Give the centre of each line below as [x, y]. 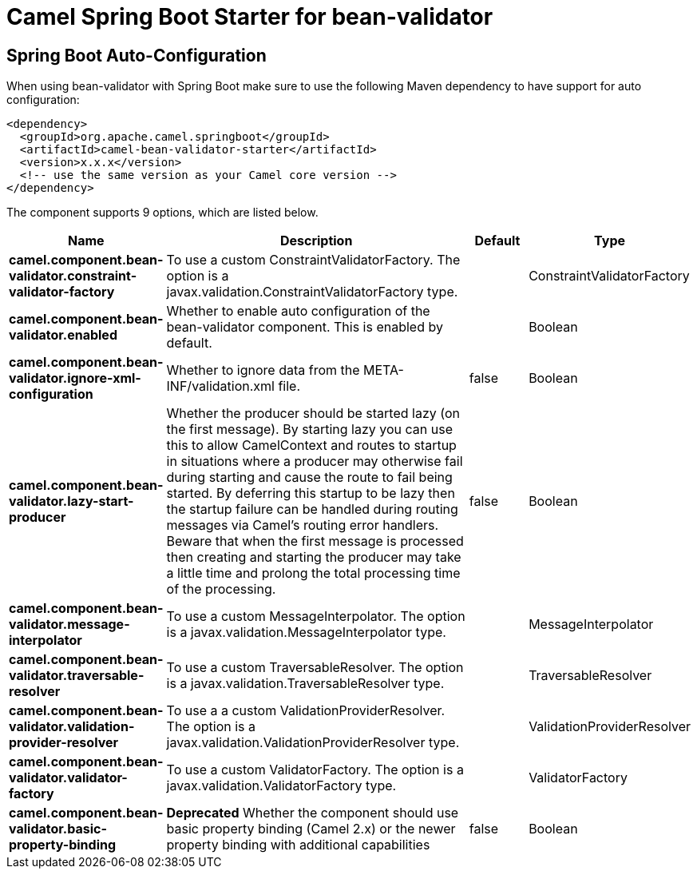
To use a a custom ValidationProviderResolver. [306, 711]
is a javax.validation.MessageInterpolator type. [306, 632]
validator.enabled [63, 335]
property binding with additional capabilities [298, 845]
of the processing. [221, 589]
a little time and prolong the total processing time [313, 573]
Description [316, 241]
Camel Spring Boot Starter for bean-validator [250, 17]
